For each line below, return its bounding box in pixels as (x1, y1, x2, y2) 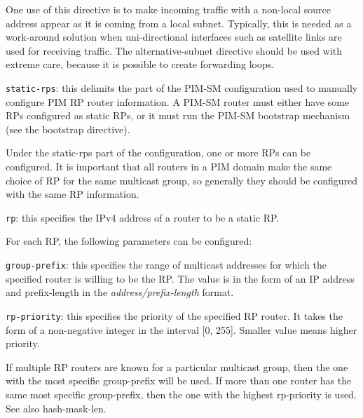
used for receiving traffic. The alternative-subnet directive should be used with (6, 43, 343, 58)
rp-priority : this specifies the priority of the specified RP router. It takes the (6, 308, 343, 323)
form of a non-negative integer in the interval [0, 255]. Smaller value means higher (6, 322, 357, 337)
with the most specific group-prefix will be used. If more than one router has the (6, 373, 352, 388)
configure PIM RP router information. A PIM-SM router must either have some (6, 94, 350, 109)
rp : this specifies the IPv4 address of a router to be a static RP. (6, 210, 280, 224)
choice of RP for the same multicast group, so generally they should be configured (6, 173, 358, 187)
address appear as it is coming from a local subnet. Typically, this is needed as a (6, 15, 352, 30)
